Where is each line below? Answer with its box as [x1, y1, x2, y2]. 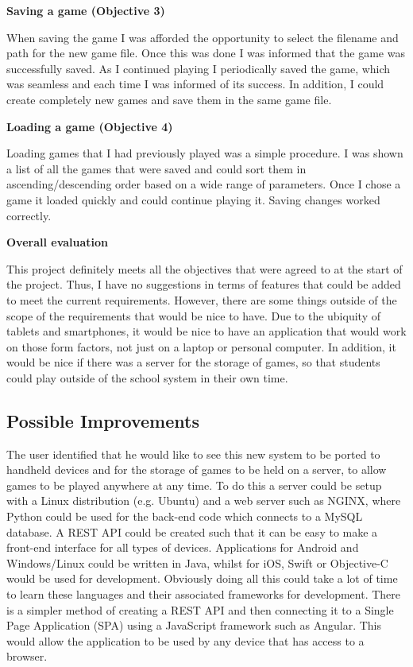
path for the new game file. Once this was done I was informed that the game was [6, 45, 405, 61]
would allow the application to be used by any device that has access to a [6, 632, 365, 649]
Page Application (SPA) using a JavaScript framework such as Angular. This [6, 617, 382, 634]
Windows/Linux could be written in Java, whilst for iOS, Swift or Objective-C [6, 554, 388, 571]
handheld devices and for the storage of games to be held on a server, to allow [6, 461, 387, 478]
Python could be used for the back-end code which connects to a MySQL [6, 508, 363, 525]
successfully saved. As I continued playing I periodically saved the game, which [6, 60, 391, 76]
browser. [6, 648, 48, 665]
